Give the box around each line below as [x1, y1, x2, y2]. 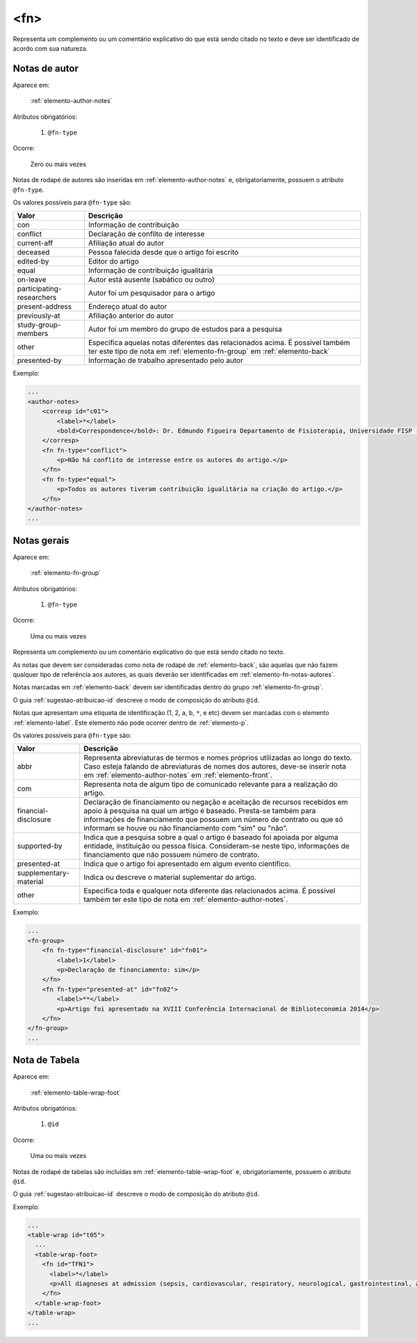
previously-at [17, 311, 60, 321]
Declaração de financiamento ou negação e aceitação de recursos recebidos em [83, 797, 348, 807]
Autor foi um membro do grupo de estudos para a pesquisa [88, 324, 283, 334]
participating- [17, 284, 62, 293]
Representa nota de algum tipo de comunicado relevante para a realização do [83, 780, 338, 789]
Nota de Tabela [13, 1054, 80, 1066]
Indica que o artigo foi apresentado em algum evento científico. [83, 859, 291, 869]
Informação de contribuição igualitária [88, 266, 213, 275]
